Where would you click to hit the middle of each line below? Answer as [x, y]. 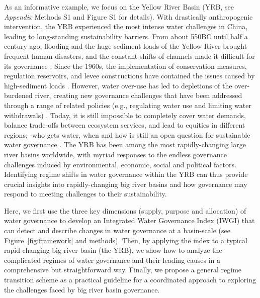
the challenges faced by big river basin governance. [82, 289]
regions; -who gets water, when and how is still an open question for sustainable [127, 134]
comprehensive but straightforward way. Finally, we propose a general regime [123, 270]
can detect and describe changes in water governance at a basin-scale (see [117, 230]
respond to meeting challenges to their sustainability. [85, 194]
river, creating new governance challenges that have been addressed [139, 95]
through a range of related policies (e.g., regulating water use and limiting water [128, 105]
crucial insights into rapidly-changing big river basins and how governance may [126, 184]
